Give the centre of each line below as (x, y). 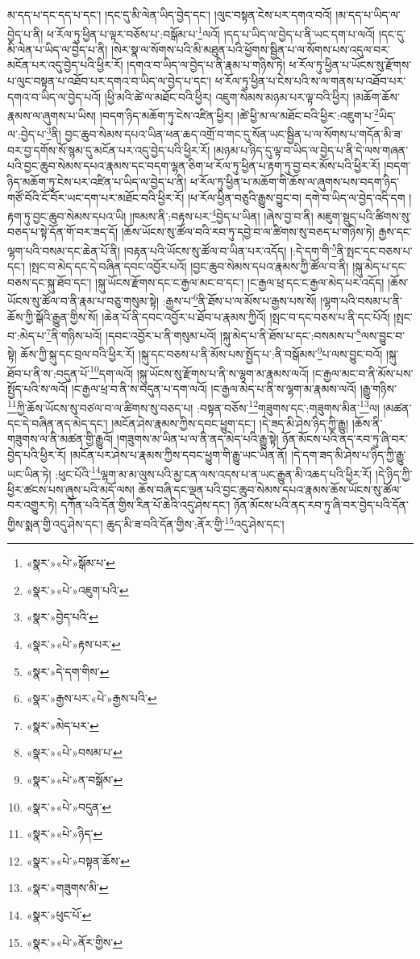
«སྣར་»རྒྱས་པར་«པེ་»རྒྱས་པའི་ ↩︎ (91, 698)
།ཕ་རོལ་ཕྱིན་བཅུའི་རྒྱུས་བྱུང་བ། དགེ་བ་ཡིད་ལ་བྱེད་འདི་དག (296, 197)
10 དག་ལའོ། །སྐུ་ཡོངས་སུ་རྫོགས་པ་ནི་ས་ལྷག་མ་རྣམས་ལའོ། (199, 372)
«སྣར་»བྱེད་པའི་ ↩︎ (62, 617)
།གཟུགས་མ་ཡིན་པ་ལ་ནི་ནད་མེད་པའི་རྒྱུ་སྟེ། (198, 439)
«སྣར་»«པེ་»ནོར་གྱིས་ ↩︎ (74, 942)
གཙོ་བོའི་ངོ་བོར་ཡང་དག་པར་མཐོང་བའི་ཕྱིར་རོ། (96, 197)
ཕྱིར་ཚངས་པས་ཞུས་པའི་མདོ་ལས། (71, 489)
